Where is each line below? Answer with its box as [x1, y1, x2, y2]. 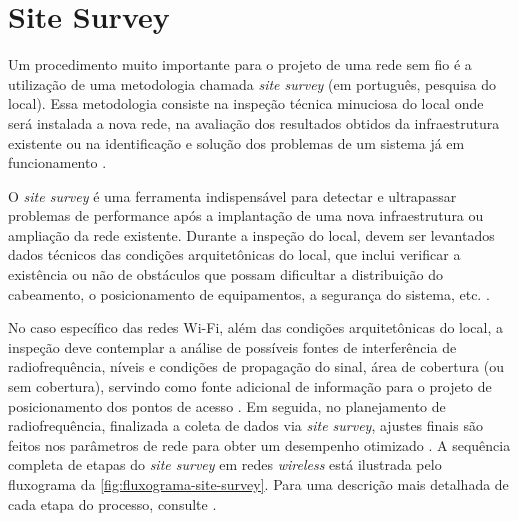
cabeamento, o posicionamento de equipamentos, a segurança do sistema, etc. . [8, 283, 490, 304]
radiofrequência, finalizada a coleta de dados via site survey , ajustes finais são [8, 415, 483, 436]
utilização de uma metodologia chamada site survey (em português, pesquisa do [8, 73, 496, 94]
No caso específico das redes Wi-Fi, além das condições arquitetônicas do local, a [8, 317, 504, 338]
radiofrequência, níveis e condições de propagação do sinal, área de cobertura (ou [8, 356, 504, 377]
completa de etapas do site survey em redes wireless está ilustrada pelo [8, 454, 442, 475]
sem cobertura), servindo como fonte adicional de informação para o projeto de [8, 376, 492, 397]
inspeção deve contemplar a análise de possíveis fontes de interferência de [8, 336, 457, 357]
